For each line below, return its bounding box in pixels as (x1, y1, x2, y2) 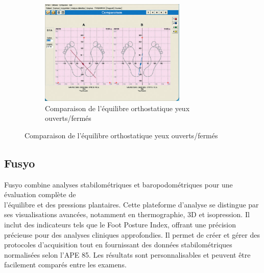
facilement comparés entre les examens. (4, 259, 127, 270)
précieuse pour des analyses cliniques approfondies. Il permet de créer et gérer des (4, 229, 260, 240)
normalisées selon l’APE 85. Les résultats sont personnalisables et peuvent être (4, 249, 251, 260)
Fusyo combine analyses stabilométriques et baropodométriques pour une (4, 179, 233, 190)
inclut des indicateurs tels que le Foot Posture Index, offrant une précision (4, 219, 236, 229)
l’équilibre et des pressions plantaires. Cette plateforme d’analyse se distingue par (4, 199, 259, 209)
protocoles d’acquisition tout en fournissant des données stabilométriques (4, 239, 232, 250)
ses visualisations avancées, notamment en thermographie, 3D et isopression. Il (4, 209, 250, 220)
